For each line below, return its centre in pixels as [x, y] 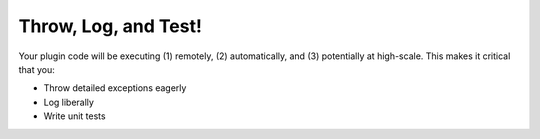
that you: [36, 69]
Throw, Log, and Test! [110, 26]
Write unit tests [74, 116]
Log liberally [69, 102]
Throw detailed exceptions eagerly [115, 88]
